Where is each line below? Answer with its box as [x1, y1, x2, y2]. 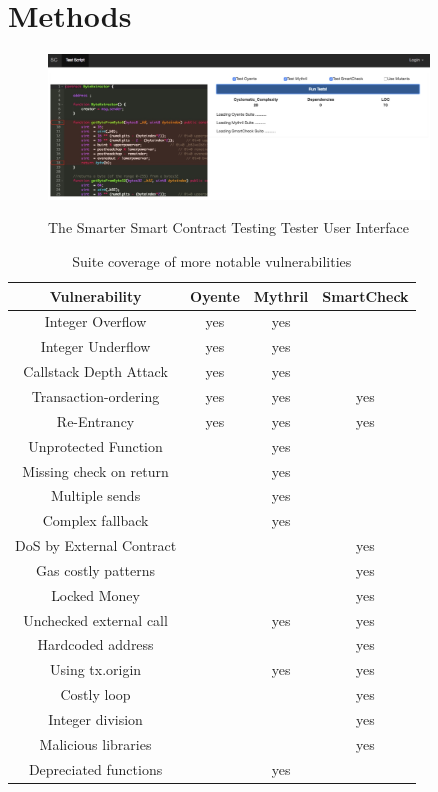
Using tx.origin [49, 659, 142, 680]
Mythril [253, 285, 309, 306]
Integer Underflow [40, 336, 151, 357]
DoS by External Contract [15, 535, 177, 556]
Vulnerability [49, 285, 142, 306]
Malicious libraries [39, 733, 152, 754]
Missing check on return [22, 460, 169, 481]
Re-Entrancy [56, 410, 135, 431]
